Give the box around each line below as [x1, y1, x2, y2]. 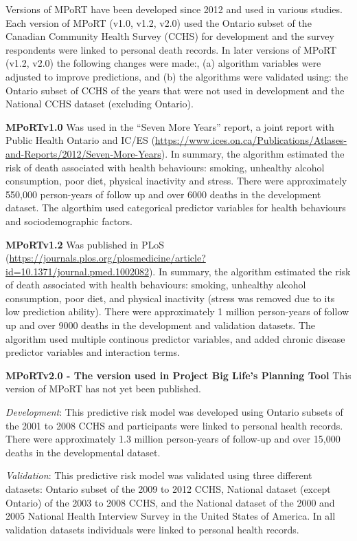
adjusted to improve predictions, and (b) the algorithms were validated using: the [5, 69, 349, 83]
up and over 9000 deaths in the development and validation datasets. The [5, 318, 315, 332]
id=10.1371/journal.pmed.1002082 [5, 264, 149, 278]
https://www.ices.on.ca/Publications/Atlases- [154, 133, 347, 147]
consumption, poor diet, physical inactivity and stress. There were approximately [5, 173, 347, 188]
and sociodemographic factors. [5, 213, 133, 228]
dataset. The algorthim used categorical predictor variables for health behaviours [5, 200, 346, 215]
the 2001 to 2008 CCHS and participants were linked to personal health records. [5, 418, 343, 432]
